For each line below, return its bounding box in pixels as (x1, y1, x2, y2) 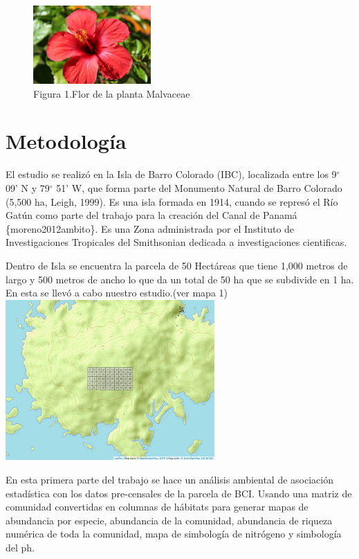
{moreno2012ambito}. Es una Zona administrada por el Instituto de (6, 221, 295, 236)
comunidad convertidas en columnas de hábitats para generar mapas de (6, 499, 309, 514)
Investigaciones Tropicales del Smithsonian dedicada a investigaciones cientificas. (6, 235, 347, 249)
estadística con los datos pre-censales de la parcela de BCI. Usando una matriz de (6, 486, 352, 500)
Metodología (6, 127, 127, 155)
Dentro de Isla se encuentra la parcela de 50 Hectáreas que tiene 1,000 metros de (6, 258, 348, 272)
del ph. (6, 540, 35, 554)
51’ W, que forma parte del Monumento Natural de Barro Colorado (56, 180, 342, 195)
